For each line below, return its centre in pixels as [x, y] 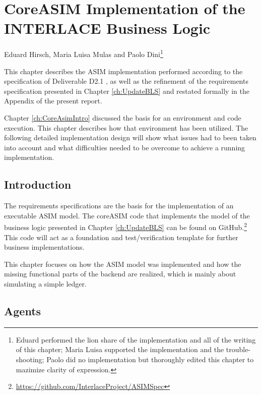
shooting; [30, 359]
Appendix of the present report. [53, 101]
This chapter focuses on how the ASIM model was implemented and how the [123, 264]
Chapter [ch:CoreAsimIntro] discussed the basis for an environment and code [123, 117]
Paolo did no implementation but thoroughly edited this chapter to [150, 359]
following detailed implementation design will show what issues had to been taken [130, 137]
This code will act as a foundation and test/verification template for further [121, 237]
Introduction [38, 184]
